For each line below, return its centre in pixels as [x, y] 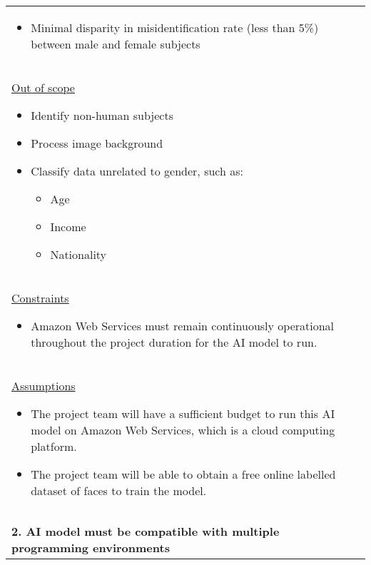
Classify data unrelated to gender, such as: [137, 171]
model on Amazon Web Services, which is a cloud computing [183, 430]
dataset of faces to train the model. [119, 490]
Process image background [97, 143]
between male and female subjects [116, 44]
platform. [54, 446]
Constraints [40, 298]
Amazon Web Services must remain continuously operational [183, 326]
